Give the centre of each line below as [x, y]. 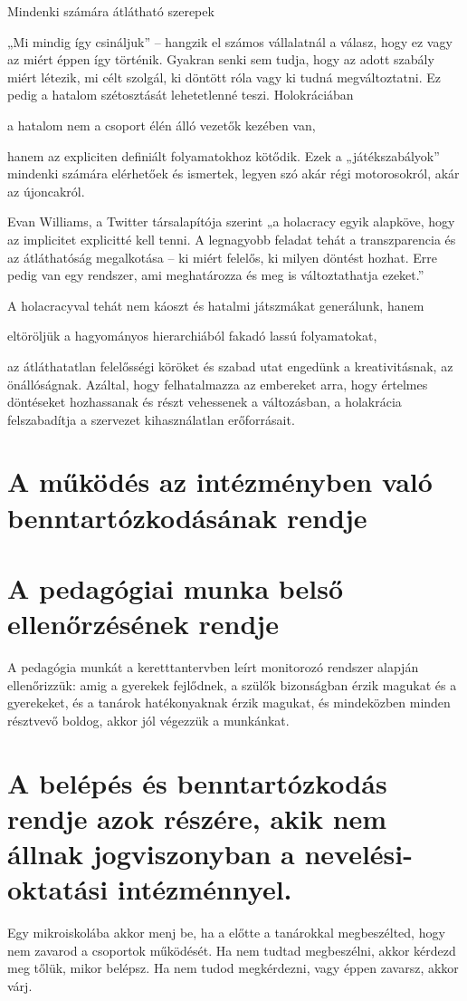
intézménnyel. [205, 889]
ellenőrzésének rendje [143, 624]
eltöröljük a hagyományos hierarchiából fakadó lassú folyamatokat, [192, 336]
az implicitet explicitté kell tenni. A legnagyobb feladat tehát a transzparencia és [232, 239]
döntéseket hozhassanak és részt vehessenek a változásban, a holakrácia [205, 402]
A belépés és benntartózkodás [197, 782]
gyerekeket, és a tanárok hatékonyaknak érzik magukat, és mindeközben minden [229, 703]
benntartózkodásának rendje [187, 517]
